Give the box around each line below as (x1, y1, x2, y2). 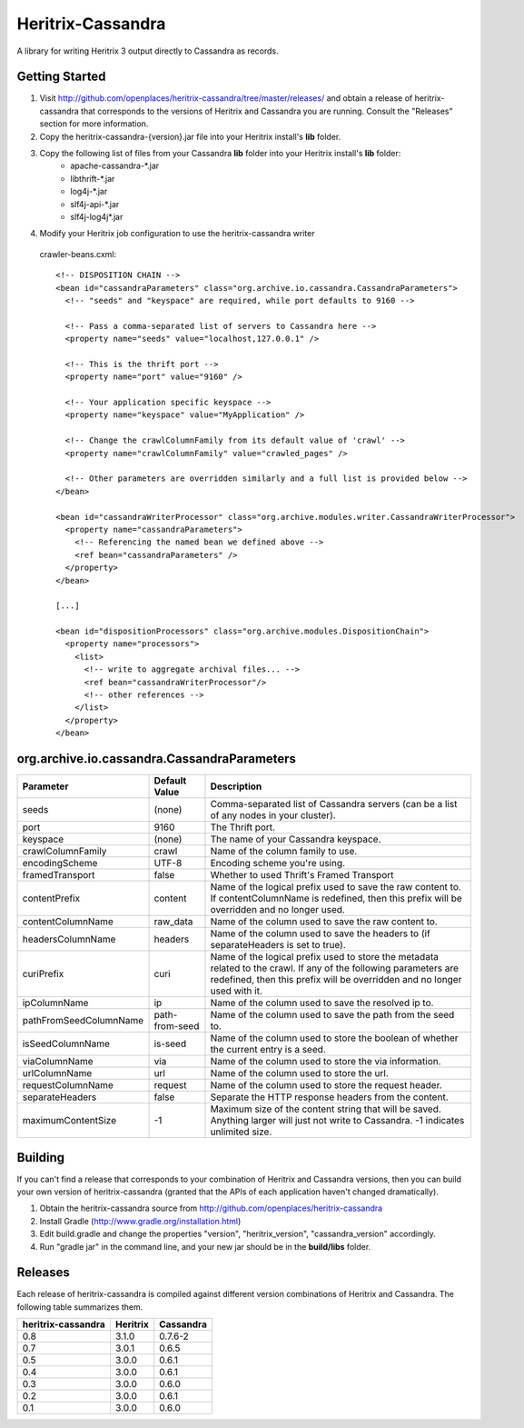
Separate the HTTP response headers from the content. (210, 1091, 449, 1103)
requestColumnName (22, 1079, 114, 1092)
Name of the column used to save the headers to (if (210, 927, 430, 940)
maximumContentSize (22, 1114, 117, 1127)
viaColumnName (22, 1055, 94, 1068)
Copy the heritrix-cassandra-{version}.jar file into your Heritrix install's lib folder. (39, 131, 341, 142)
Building (16, 1150, 65, 1165)
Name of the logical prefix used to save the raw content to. (210, 881, 462, 894)
